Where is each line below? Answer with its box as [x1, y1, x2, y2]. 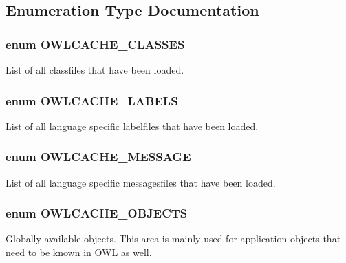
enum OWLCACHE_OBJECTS [6, 204, 188, 222]
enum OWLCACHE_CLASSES [6, 35, 185, 52]
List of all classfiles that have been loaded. [6, 63, 184, 76]
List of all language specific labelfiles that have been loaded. [6, 118, 259, 133]
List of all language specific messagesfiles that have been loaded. [6, 175, 276, 189]
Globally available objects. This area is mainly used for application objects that [6, 231, 341, 246]
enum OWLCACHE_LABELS [6, 92, 178, 109]
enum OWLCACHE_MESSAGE [6, 148, 191, 165]
